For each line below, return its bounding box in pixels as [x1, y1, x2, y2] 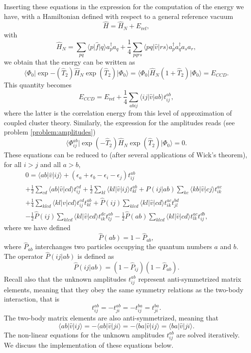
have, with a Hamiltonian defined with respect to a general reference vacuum [4, 11, 233, 21]
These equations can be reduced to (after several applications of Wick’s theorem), [4, 150, 248, 160]
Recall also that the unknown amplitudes [4, 273, 126, 284]
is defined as [77, 251, 114, 261]
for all [4, 159, 22, 169]
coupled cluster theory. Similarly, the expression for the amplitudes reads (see [4, 117, 235, 127]
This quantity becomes [4, 79, 72, 89]
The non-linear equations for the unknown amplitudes [4, 329, 165, 339]
